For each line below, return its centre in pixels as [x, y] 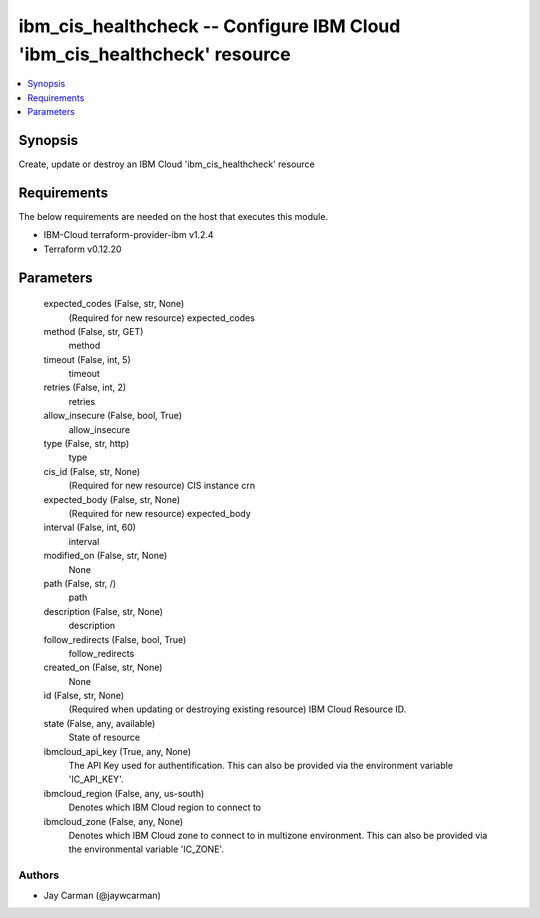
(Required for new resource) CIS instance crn [161, 486]
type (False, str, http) [86, 444]
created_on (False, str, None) [103, 667]
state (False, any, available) [99, 723]
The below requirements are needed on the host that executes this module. [173, 216]
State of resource [104, 737]
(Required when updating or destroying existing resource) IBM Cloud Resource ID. [237, 709]
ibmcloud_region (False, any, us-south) [124, 793]
